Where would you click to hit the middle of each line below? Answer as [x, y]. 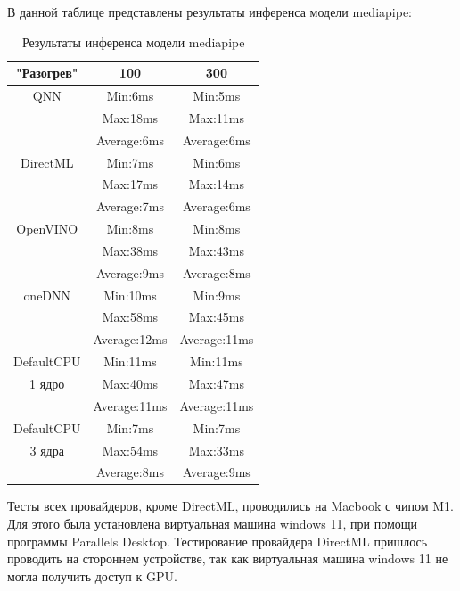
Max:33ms [217, 450]
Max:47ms [217, 383]
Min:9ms [217, 295]
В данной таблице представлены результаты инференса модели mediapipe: [210, 12]
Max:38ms [130, 250]
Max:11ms [217, 117]
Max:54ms [130, 450]
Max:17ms [130, 184]
